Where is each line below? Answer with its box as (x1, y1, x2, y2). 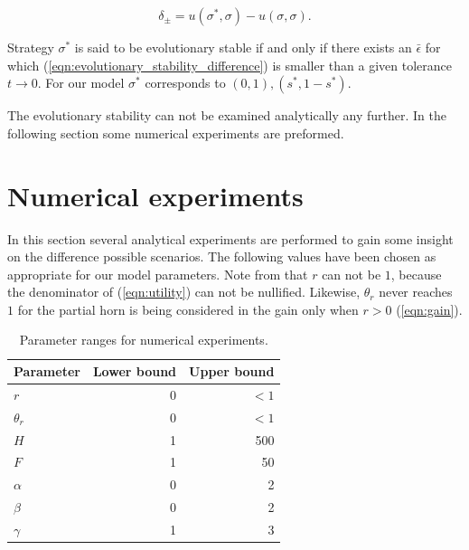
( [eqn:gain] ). (396, 299, 463, 318)
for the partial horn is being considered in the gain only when (17, 299, 359, 318)
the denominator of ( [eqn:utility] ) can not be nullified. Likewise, (7, 282, 361, 301)
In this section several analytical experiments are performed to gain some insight (7, 229, 454, 248)
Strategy (7, 38, 54, 56)
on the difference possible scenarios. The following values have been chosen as (7, 247, 436, 266)
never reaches (379, 282, 453, 301)
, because (390, 264, 442, 283)
